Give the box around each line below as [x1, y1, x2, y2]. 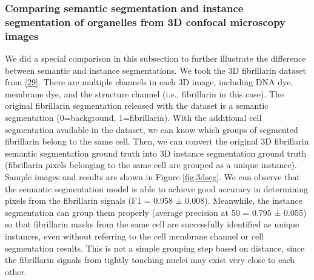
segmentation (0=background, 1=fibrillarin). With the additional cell [5, 111, 262, 124]
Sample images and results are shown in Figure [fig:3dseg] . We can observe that [5, 171, 300, 183]
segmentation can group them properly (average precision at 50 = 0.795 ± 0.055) [5, 206, 307, 218]
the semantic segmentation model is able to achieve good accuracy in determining [5, 182, 308, 195]
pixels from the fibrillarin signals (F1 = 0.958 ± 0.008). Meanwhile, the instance [5, 194, 303, 207]
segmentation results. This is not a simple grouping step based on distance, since [5, 241, 305, 254]
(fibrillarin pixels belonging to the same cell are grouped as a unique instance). [5, 158, 297, 171]
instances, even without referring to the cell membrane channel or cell [5, 229, 264, 242]
